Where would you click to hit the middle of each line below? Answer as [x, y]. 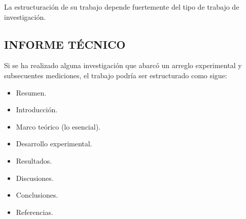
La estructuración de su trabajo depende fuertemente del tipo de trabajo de [122, 7]
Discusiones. [35, 178]
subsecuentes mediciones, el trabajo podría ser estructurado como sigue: [116, 75]
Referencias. [34, 212]
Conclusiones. [37, 195]
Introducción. [37, 109]
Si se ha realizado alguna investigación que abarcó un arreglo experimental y [123, 65]
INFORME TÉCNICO [65, 44]
